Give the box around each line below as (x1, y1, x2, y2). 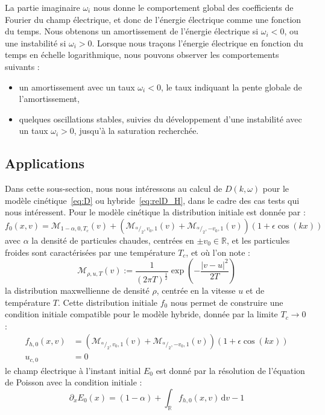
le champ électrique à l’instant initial (5, 364, 141, 376)
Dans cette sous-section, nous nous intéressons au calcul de (5, 182, 222, 195)
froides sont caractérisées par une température (5, 246, 175, 258)
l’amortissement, (19, 92, 80, 105)
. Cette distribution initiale (58, 296, 158, 308)
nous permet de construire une (170, 296, 283, 308)
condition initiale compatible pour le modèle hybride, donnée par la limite (5, 308, 278, 320)
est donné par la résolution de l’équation (156, 364, 305, 376)
